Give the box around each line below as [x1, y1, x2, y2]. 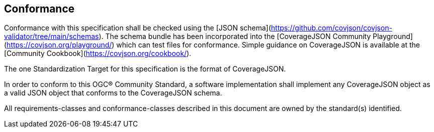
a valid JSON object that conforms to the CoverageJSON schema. [4, 88, 222, 97]
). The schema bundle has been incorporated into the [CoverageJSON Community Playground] [98, 32, 413, 41]
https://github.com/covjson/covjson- [271, 23, 392, 32]
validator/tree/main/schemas [4, 32, 99, 41]
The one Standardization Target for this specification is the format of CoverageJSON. [4, 64, 286, 73]
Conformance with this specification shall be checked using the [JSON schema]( [4, 23, 271, 32]
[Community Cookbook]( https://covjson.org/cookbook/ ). [4, 49, 191, 58]
